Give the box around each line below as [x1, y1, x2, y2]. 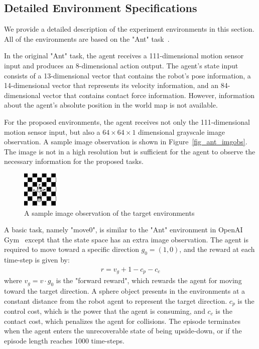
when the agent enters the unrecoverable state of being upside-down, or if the [4, 325, 242, 336]
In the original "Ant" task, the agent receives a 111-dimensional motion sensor [4, 50, 244, 61]
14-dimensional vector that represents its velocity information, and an [4, 80, 219, 91]
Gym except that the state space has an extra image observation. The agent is [4, 234, 248, 244]
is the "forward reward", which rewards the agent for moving [56, 275, 242, 286]
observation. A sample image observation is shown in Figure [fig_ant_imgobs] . [4, 136, 247, 147]
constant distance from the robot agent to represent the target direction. [4, 295, 227, 306]
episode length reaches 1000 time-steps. [4, 335, 124, 345]
